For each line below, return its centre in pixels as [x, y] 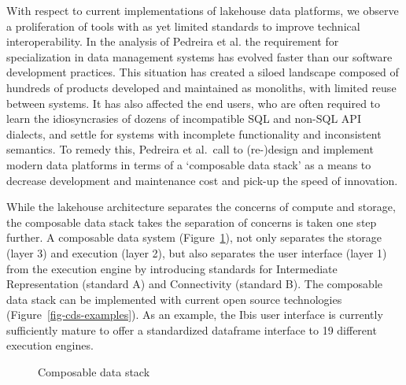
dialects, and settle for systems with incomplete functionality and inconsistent [194, 133]
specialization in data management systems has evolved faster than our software [199, 56]
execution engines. [50, 345]
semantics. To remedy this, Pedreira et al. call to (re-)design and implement [190, 149]
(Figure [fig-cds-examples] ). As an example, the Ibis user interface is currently [195, 315]
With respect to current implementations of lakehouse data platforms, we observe [203, 10]
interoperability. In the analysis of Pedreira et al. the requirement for [173, 41]
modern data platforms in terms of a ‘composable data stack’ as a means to [189, 164]
